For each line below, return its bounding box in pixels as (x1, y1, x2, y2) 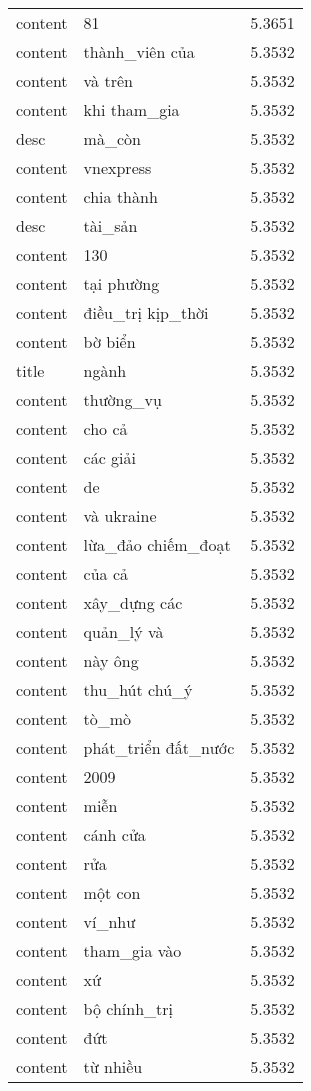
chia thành (83, 185, 158, 208)
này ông (83, 649, 139, 672)
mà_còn (83, 127, 141, 150)
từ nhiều (83, 1055, 143, 1078)
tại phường (83, 272, 160, 295)
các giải (83, 446, 136, 469)
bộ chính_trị (83, 997, 173, 1020)
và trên (83, 69, 133, 92)
